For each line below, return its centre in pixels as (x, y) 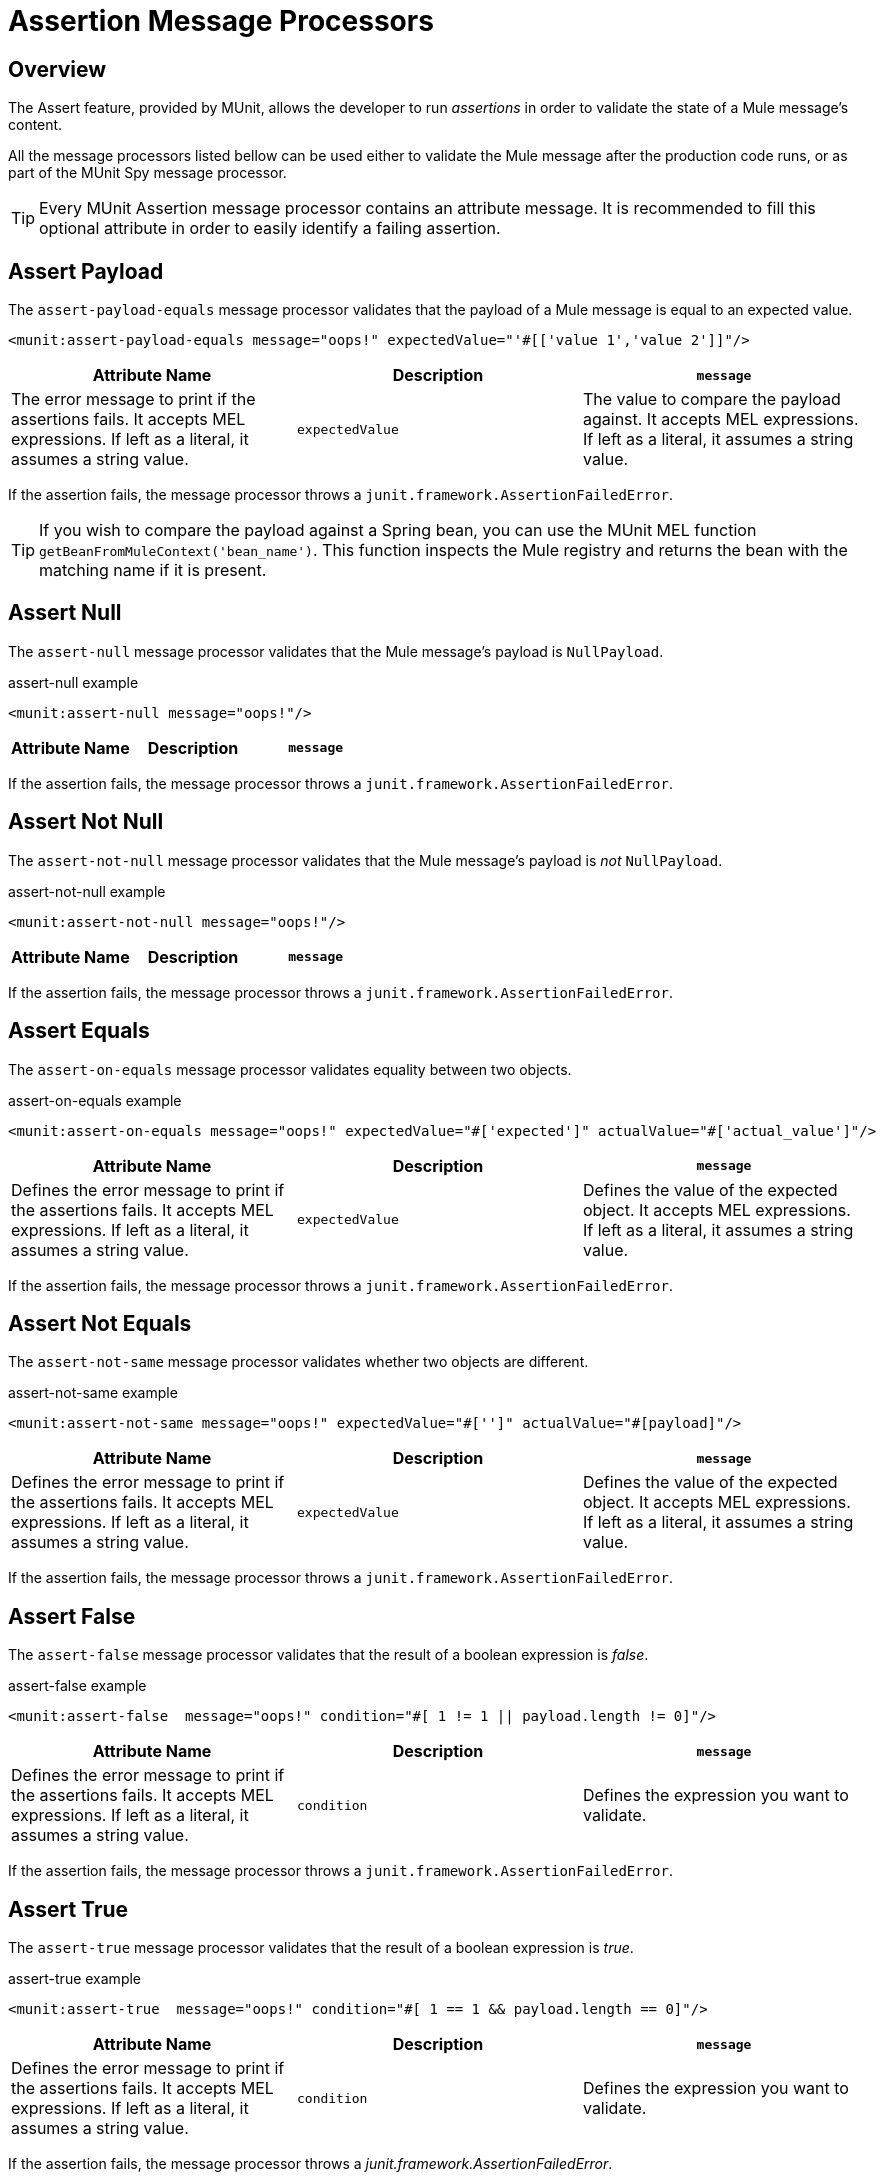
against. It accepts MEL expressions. (720, 419)
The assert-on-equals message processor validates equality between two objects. (290, 1069)
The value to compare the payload (711, 399)
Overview (57, 69)
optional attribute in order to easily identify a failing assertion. (270, 228)
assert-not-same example (93, 1393)
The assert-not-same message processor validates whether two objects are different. (298, 1362)
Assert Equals (79, 1031)
